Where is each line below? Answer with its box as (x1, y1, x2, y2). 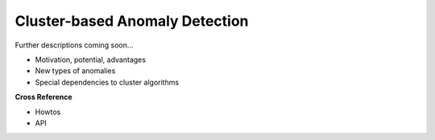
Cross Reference (14, 93, 72, 102)
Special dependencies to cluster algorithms (35, 77, 180, 87)
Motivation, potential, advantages (35, 55, 147, 64)
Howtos (35, 107, 61, 117)
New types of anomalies (35, 66, 116, 76)
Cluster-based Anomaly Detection (14, 12, 249, 30)
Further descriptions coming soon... (14, 40, 134, 50)
